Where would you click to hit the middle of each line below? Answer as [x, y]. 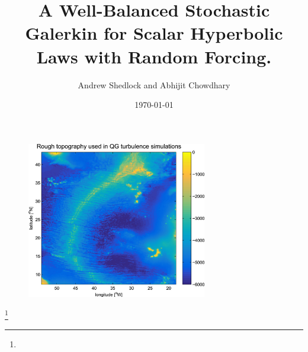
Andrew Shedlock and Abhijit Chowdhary [154, 84]
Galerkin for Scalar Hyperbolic [154, 33]
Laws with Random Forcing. [154, 56]
